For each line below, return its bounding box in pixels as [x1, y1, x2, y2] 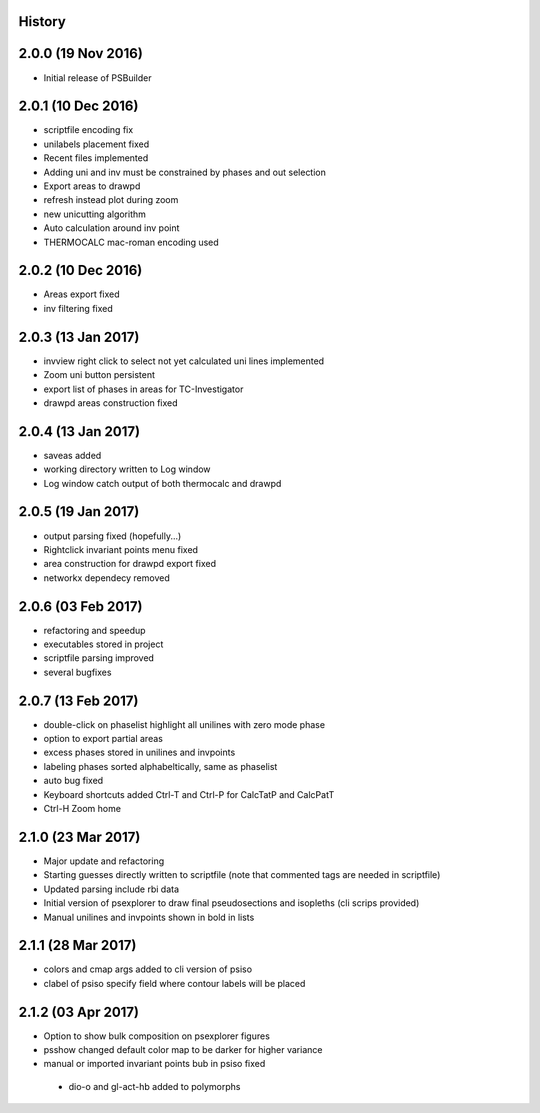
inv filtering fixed [43, 302, 114, 314]
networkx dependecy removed [43, 571, 170, 584]
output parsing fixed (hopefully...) [43, 530, 182, 542]
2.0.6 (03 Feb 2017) [18, 598, 143, 615]
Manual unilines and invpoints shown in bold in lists [43, 911, 255, 923]
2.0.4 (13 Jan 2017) [18, 423, 140, 440]
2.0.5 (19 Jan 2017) [18, 503, 140, 520]
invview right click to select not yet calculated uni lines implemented [43, 355, 325, 367]
